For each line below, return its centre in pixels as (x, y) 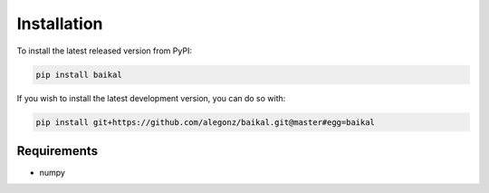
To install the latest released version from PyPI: (104, 51)
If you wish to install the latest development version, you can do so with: (151, 98)
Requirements (58, 151)
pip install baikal (79, 74)
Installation (60, 24)
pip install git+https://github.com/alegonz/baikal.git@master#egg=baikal (206, 122)
